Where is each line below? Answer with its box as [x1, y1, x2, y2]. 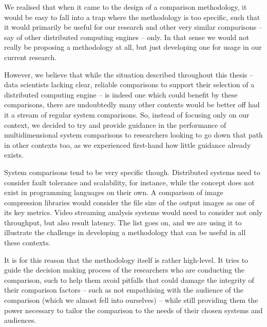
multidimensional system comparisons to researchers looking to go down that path [4, 129, 263, 140]
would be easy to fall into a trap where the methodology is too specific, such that [4, 11, 260, 22]
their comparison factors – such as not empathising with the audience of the [4, 284, 243, 295]
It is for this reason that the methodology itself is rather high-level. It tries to [4, 254, 249, 265]
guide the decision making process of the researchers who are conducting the [4, 264, 244, 275]
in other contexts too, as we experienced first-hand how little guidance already [4, 139, 251, 150]
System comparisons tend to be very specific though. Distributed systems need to [4, 166, 260, 177]
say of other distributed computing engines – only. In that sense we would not [4, 31, 250, 42]
